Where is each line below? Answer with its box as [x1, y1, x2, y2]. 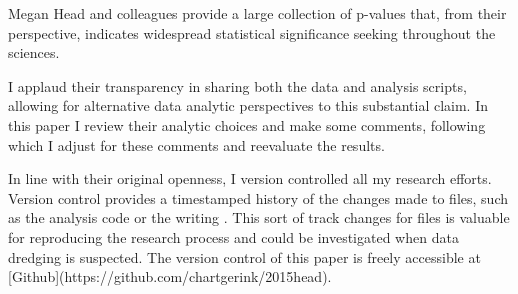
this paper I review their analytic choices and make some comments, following [8, 114, 486, 135]
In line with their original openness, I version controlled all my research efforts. [8, 168, 492, 189]
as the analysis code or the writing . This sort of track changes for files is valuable [8, 207, 510, 228]
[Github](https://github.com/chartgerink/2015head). [8, 266, 332, 287]
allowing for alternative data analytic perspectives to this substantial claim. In [8, 95, 489, 116]
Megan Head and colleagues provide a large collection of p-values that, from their [8, 3, 507, 23]
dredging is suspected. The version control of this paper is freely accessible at [8, 246, 481, 267]
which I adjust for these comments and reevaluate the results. [8, 134, 385, 155]
